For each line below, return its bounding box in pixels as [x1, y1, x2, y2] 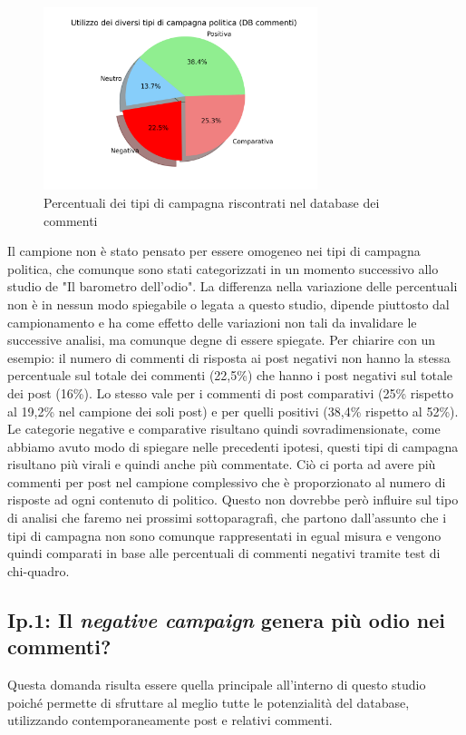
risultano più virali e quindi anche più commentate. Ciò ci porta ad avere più [7, 455, 436, 474]
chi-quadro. [7, 561, 70, 580]
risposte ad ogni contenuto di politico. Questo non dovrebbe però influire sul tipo [7, 490, 459, 509]
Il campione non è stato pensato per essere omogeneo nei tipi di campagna [7, 241, 421, 260]
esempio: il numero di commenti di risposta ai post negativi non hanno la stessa [7, 348, 451, 367]
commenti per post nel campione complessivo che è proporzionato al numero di [7, 472, 446, 491]
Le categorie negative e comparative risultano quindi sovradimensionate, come [7, 419, 441, 438]
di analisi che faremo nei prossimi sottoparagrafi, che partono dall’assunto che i [7, 508, 447, 527]
